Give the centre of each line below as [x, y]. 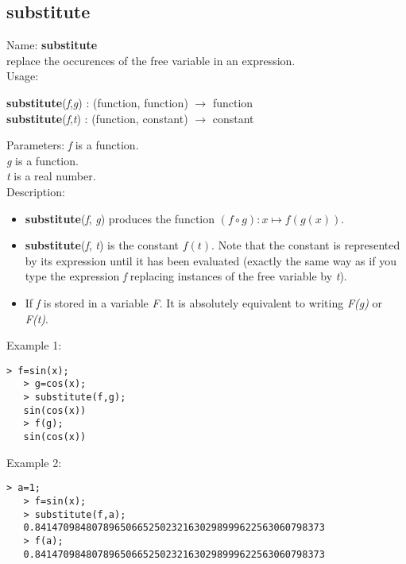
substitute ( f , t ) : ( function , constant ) [97, 118]
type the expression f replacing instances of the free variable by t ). [186, 276]
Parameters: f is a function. [73, 145]
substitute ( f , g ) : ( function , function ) [97, 102]
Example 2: [34, 462]
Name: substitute [52, 45]
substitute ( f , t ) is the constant [102, 245]
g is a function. [43, 160]
